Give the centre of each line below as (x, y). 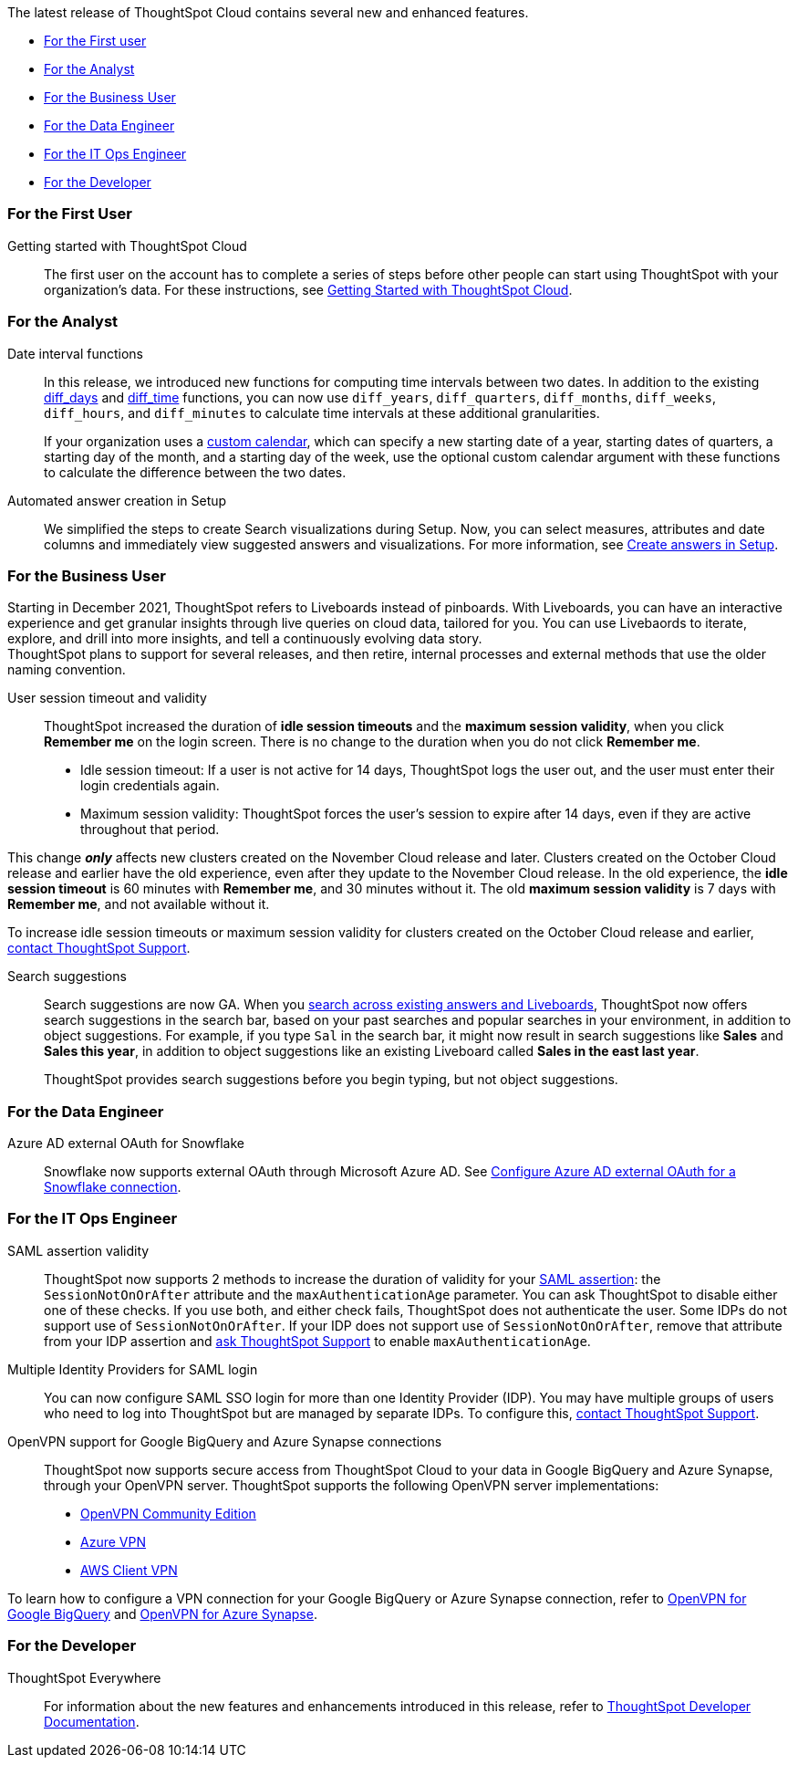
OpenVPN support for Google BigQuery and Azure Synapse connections (225, 1441)
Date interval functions (76, 353)
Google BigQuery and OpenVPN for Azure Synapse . (162, 1614)
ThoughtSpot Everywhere (84, 1677)
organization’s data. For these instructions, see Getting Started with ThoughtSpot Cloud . (308, 289)
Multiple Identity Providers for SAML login (133, 1369)
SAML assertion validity (78, 1250)
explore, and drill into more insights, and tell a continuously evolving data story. (245, 639)
